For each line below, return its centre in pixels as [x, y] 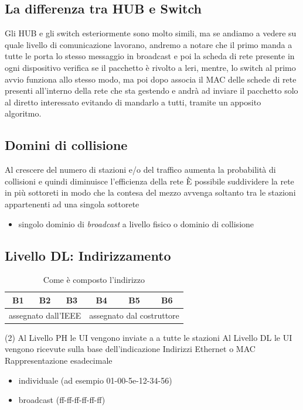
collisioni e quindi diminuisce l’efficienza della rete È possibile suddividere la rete [149, 181]
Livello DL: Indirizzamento [88, 255]
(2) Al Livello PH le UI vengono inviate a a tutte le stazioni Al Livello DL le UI [149, 337]
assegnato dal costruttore [134, 315]
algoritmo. [23, 113]
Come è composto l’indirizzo [94, 280]
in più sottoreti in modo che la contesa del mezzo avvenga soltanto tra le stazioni [150, 192]
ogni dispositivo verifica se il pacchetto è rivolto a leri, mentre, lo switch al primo [150, 67]
